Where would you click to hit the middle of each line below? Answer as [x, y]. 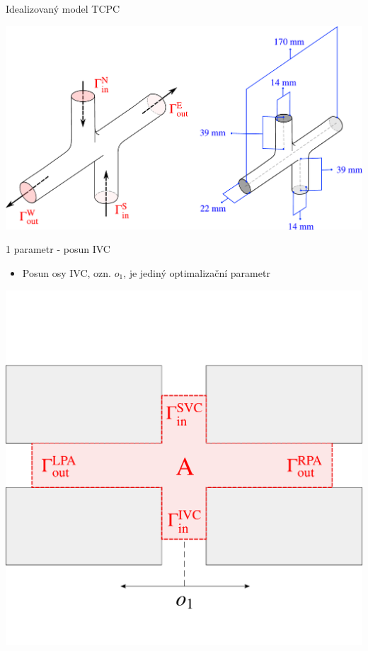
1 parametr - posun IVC [58, 249]
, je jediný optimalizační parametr [197, 273]
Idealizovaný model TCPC [63, 9]
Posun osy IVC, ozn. [67, 273]
